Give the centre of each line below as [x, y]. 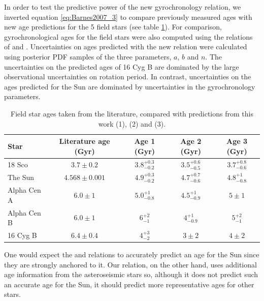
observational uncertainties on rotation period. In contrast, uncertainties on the [128, 77]
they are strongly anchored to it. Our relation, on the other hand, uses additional [130, 264]
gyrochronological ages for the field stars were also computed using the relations [128, 36]
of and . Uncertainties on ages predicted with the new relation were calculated [126, 47]
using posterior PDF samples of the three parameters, [88, 56]
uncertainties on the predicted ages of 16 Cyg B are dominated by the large [122, 66]
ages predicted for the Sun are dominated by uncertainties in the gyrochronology [130, 86]
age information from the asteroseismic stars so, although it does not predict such [131, 274]
